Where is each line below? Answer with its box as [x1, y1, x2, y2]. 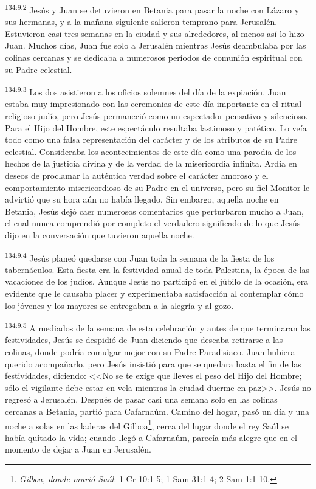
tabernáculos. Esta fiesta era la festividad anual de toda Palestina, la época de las [5, 263, 310, 276]
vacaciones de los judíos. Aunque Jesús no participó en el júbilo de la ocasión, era [5, 275, 309, 288]
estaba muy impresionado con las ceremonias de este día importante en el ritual [5, 97, 302, 110]
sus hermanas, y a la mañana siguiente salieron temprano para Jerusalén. [5, 15, 278, 28]
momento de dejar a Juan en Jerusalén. [5, 443, 151, 456]
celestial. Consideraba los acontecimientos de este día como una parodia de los [5, 145, 297, 158]
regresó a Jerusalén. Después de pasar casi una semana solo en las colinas [5, 393, 278, 406]
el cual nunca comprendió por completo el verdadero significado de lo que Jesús [5, 217, 301, 229]
